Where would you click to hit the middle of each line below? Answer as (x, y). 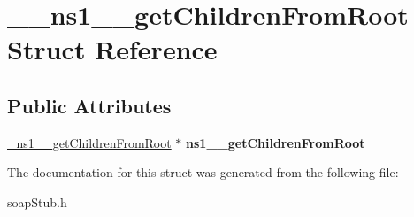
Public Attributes (89, 105)
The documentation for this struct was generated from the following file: (203, 172)
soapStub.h (37, 201)
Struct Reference (112, 49)
